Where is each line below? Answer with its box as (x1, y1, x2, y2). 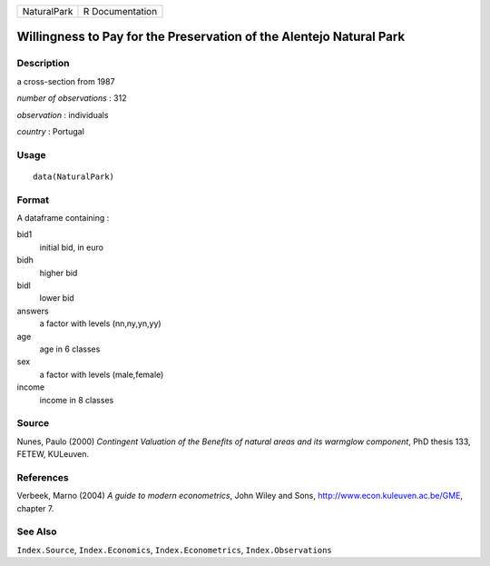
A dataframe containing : (16, 213, 110, 223)
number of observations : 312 (16, 93, 127, 104)
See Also (16, 525, 57, 538)
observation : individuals (16, 109, 109, 120)
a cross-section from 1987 (16, 75, 115, 86)
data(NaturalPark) (33, 171, 115, 182)
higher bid (39, 267, 78, 278)
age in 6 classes (39, 343, 101, 354)
